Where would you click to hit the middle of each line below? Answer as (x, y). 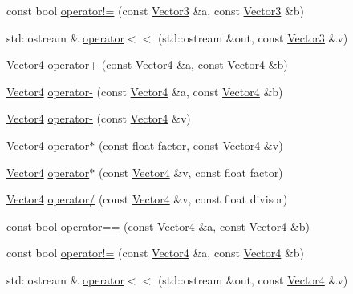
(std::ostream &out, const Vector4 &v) (253, 279)
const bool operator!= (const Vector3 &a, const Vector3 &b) (156, 10)
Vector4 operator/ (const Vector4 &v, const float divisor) (147, 199)
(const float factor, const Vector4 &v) (191, 145)
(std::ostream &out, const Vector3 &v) (253, 37)
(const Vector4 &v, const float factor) (191, 172)
